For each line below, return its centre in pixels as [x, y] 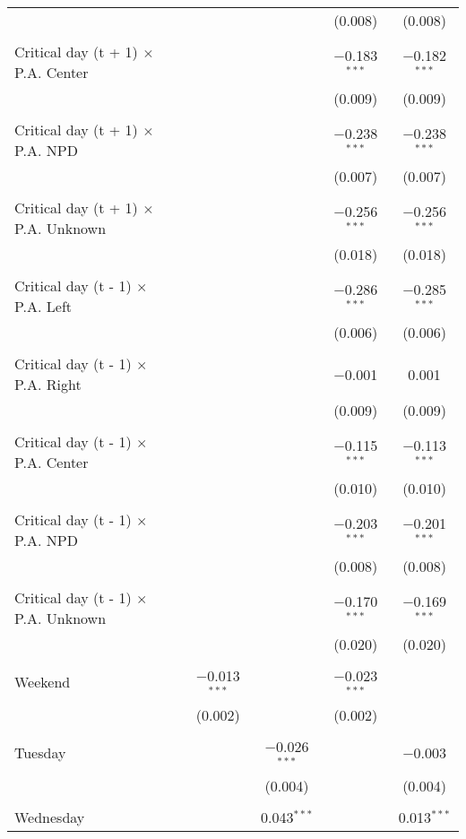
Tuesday [40, 753]
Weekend [43, 682]
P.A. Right [48, 384]
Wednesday [50, 817]
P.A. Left [43, 306]
